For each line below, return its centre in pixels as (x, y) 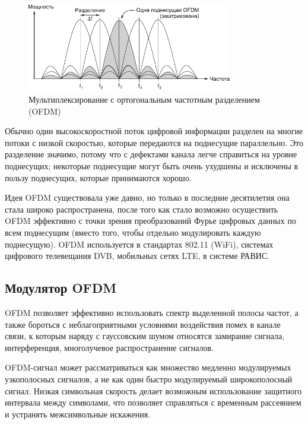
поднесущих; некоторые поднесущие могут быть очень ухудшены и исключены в (152, 166)
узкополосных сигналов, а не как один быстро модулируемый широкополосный (149, 379)
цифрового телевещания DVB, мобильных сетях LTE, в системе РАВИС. (137, 256)
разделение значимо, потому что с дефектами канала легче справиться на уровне (151, 154)
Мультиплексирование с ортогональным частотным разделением (144, 99)
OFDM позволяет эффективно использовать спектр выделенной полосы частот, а (152, 312)
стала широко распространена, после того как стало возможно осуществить (142, 209)
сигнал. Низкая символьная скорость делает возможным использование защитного (153, 390)
